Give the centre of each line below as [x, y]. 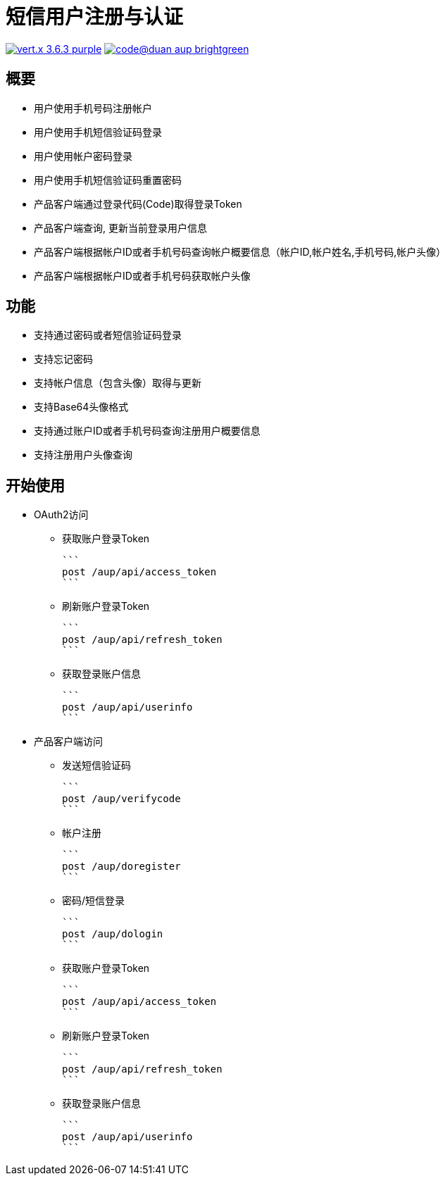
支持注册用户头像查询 [83, 455]
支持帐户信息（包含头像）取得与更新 [118, 383]
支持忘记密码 [63, 359]
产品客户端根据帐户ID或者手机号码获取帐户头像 [142, 275]
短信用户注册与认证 [95, 17]
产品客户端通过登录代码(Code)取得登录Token [138, 204]
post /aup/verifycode [121, 799]
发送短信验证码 [96, 766]
